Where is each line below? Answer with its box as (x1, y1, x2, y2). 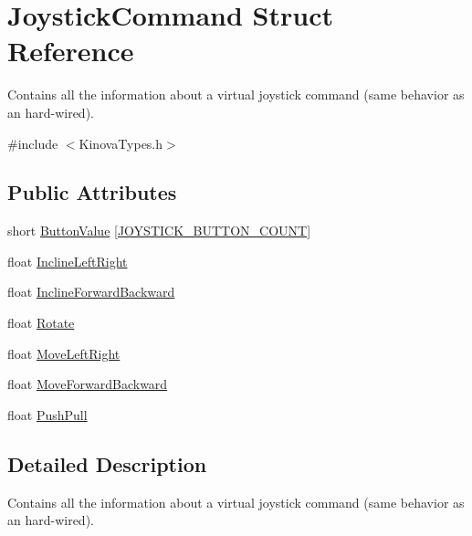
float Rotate (7, 313, 75, 332)
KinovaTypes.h (79, 133, 163, 152)
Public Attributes (7, 178, 177, 206)
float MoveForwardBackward (7, 374, 168, 394)
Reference (7, 32, 134, 69)
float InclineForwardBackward (7, 282, 175, 301)
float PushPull (7, 405, 88, 424)
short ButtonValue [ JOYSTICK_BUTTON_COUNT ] (7, 221, 311, 240)
